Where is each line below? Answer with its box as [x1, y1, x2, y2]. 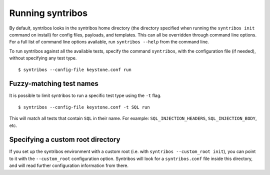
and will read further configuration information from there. [9, 162, 128, 168]
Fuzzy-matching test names [9, 79, 98, 88]
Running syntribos [9, 7, 87, 18]
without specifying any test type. [9, 55, 77, 61]
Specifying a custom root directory [9, 135, 120, 144]
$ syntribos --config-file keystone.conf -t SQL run [18, 104, 150, 110]
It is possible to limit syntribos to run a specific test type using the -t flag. [9, 92, 162, 98]
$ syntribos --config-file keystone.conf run [18, 66, 132, 72]
